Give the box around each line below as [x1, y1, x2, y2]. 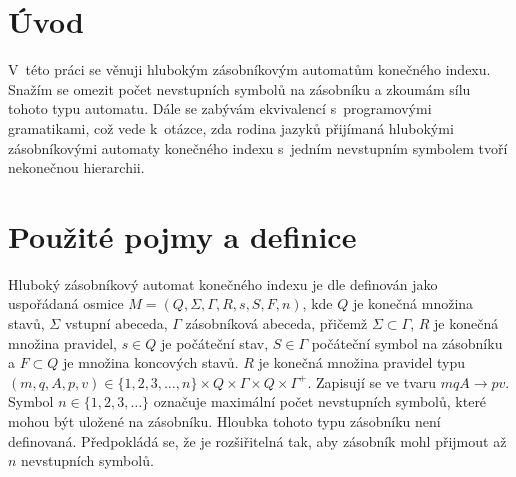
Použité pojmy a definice [8, 215, 357, 256]
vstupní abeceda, [64, 313, 168, 333]
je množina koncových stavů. [63, 352, 239, 373]
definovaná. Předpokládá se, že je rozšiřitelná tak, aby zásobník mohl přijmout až [8, 430, 507, 451]
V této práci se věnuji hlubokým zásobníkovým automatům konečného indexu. [8, 59, 491, 80]
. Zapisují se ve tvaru [307, 371, 437, 392]
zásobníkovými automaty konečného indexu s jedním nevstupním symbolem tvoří [8, 137, 508, 158]
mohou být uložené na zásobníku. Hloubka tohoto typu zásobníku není [8, 410, 441, 431]
